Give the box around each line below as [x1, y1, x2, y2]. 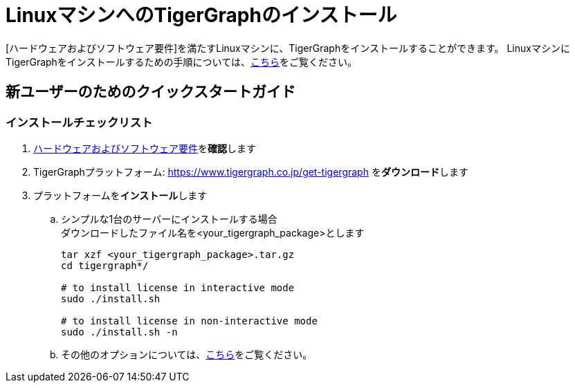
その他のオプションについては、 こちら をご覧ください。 [61, 348, 313, 360]
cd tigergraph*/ [61, 259, 149, 271]
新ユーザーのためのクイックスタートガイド [6, 83, 295, 101]
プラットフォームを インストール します [33, 189, 208, 201]
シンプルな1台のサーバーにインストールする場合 [61, 212, 277, 225]
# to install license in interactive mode [61, 281, 295, 293]
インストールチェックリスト [6, 115, 153, 129]
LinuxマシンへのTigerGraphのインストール [6, 3, 397, 27]
